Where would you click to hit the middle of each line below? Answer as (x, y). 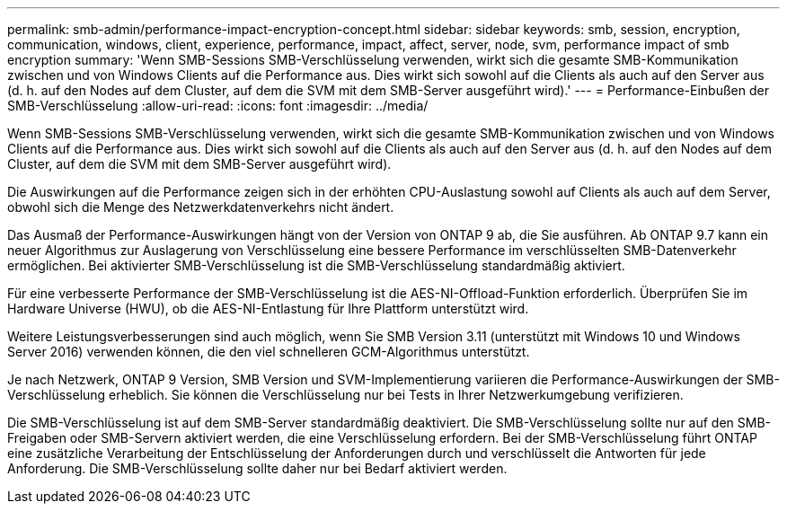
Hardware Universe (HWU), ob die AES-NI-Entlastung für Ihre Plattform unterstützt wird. (268, 308)
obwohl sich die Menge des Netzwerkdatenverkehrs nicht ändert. (201, 207)
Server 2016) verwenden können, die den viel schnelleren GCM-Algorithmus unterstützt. (269, 352)
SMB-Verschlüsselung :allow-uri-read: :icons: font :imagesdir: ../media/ (218, 106)
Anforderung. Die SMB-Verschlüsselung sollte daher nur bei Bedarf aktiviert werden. (257, 468)
